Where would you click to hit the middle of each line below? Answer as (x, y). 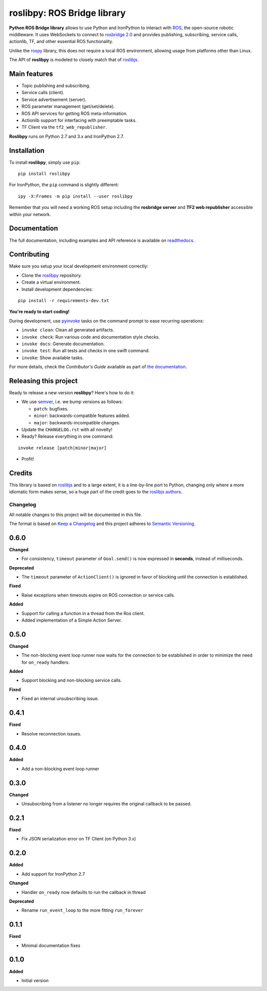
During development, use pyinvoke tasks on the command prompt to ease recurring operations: (107, 321)
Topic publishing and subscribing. (56, 86)
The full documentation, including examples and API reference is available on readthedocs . (102, 240)
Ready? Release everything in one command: (67, 436)
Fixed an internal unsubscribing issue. (60, 699)
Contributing (29, 254)
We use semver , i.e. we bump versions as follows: (72, 402)
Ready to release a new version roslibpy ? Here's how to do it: (72, 393)
